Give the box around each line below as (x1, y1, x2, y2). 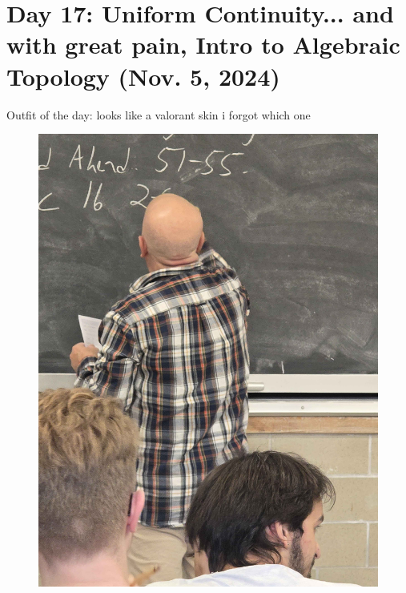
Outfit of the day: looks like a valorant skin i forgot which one (6, 106, 311, 123)
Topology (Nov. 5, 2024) (6, 59, 280, 92)
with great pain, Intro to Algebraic (6, 28, 400, 61)
